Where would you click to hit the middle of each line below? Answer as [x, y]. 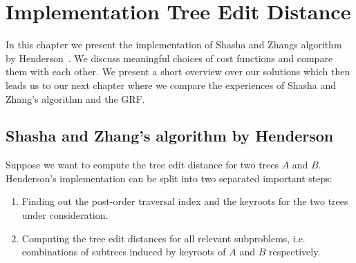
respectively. [294, 252]
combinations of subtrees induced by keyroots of [124, 252]
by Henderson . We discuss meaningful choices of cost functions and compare [169, 58]
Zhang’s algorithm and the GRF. [75, 98]
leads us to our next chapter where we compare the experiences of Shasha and [171, 85]
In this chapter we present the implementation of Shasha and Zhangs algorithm [174, 45]
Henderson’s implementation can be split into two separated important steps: [169, 178]
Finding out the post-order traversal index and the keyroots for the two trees [185, 201]
